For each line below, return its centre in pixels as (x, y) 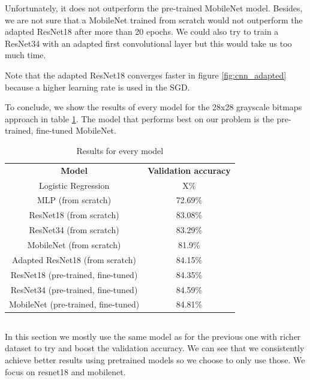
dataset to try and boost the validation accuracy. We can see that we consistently (155, 348)
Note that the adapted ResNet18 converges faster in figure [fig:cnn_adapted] (146, 75)
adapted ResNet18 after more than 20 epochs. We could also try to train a (142, 31)
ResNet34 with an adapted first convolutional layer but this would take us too (148, 43)
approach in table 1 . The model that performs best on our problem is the (139, 118)
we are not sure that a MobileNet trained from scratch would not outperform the (154, 19)
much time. (25, 55)
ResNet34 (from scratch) (74, 230)
